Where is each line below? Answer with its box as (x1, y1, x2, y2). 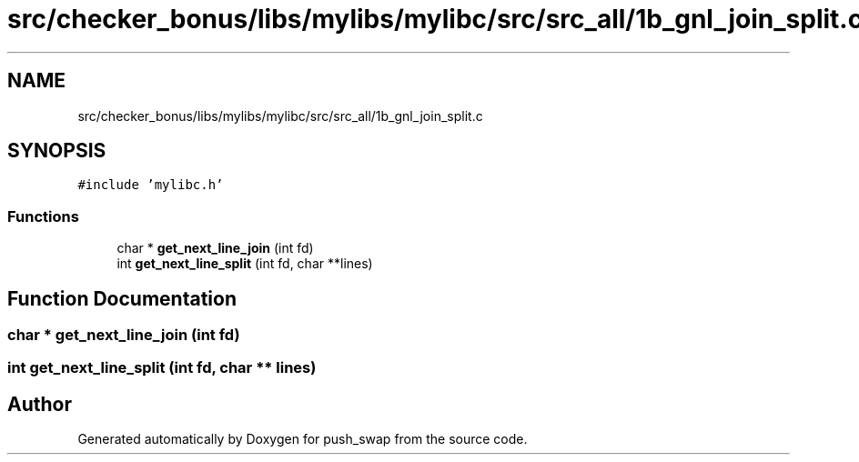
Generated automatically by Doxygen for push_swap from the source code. (77, 431, 528, 447)
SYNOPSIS (7, 139, 106, 163)
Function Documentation (7, 286, 237, 310)
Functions (7, 206, 79, 226)
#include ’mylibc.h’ (77, 177, 224, 193)
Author (7, 392, 72, 416)
